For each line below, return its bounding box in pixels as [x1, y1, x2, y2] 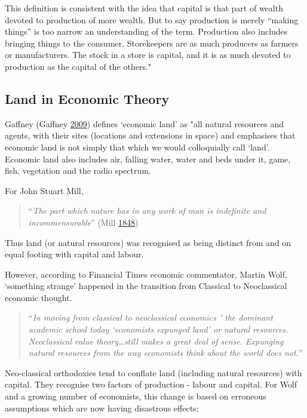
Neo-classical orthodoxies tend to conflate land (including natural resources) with [5, 366, 302, 379]
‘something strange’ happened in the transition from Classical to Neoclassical [5, 279, 287, 292]
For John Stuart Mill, [5, 184, 84, 196]
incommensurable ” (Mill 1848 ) [28, 216, 139, 228]
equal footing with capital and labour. [5, 248, 144, 260]
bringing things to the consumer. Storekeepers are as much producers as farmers [5, 36, 299, 49]
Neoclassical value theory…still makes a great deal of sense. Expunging [28, 334, 284, 347]
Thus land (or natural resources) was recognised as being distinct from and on [5, 236, 291, 248]
